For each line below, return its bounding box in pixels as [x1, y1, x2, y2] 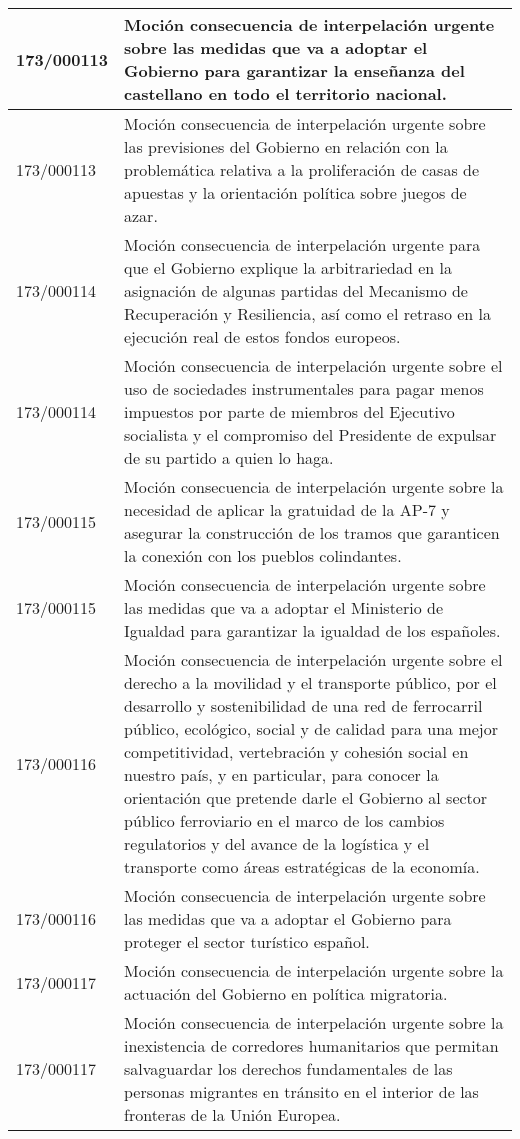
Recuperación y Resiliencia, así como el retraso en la [124, 302, 492, 325]
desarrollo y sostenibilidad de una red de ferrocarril [124, 694, 483, 717]
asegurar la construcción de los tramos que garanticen [124, 521, 500, 544]
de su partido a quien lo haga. [124, 446, 334, 469]
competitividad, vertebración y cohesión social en [124, 740, 469, 763]
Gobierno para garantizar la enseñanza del [124, 59, 465, 82]
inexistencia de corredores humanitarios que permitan [124, 1034, 499, 1057]
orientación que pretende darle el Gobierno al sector [124, 786, 488, 809]
